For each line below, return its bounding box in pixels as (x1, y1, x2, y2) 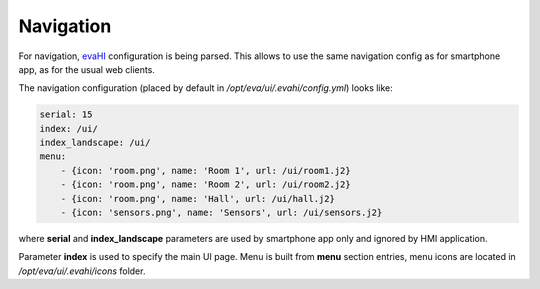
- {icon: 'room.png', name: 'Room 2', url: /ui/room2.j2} (60, 179, 351, 190)
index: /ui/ (39, 123, 99, 134)
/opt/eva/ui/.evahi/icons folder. (18, 265, 146, 277)
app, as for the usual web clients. (18, 63, 155, 75)
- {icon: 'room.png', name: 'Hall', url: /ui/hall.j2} (60, 193, 335, 204)
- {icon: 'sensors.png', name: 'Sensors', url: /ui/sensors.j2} (60, 207, 383, 219)
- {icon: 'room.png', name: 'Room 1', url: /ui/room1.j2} (60, 165, 351, 176)
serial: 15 (39, 109, 93, 120)
